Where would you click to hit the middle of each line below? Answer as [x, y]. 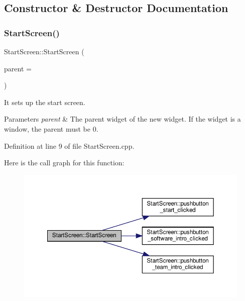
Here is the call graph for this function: [64, 163]
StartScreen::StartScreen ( [44, 51]
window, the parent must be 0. [51, 128]
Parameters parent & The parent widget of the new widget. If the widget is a [122, 119]
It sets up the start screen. [45, 102]
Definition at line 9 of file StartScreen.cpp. [69, 145]
